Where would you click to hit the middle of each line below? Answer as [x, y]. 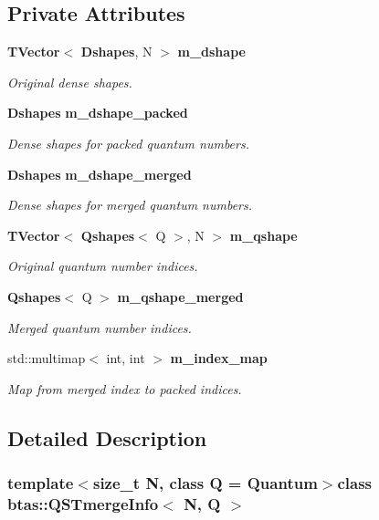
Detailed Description [107, 437]
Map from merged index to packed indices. [125, 388]
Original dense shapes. [70, 82]
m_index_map [219, 358]
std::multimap [47, 358]
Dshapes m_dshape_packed [98, 113]
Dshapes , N [116, 52]
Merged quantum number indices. [100, 327]
